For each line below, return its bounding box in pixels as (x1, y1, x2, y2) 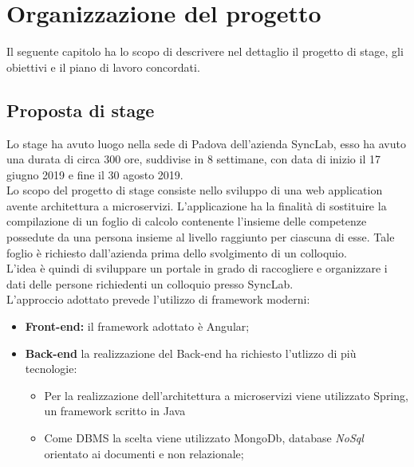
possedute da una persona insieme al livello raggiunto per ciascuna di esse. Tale (6, 229, 395, 245)
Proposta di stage (6, 97, 155, 122)
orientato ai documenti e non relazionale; (44, 445, 244, 461)
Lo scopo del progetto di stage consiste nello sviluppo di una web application (6, 182, 383, 198)
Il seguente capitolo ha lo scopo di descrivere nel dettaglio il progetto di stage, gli (6, 43, 404, 60)
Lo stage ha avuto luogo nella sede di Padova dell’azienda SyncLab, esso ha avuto (6, 135, 406, 151)
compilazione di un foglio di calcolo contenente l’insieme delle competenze (6, 213, 367, 230)
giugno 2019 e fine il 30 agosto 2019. (6, 166, 183, 182)
